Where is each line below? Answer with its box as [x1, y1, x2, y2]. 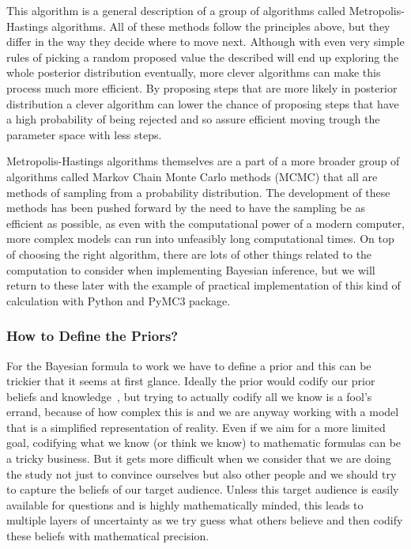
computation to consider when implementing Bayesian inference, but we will [6, 261, 375, 278]
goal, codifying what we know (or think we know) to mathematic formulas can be [6, 434, 402, 451]
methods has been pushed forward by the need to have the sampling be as [6, 199, 365, 216]
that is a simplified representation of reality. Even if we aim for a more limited [6, 418, 386, 435]
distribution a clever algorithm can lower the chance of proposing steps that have [6, 95, 399, 112]
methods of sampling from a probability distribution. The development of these [6, 184, 390, 200]
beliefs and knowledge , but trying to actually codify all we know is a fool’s [6, 388, 372, 404]
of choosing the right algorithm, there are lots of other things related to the [6, 245, 372, 262]
